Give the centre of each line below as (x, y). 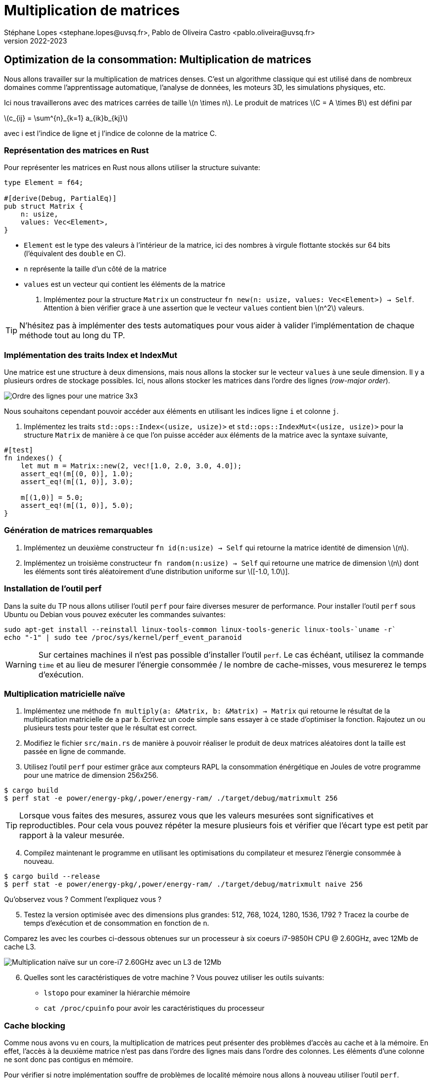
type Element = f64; (44, 183)
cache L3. (20, 947)
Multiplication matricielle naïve (65, 694)
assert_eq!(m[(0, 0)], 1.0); (77, 474)
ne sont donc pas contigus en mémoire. (69, 1060)
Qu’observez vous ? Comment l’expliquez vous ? (83, 899)
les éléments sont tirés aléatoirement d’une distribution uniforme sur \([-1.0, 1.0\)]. (157, 571)
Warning (21, 664)
